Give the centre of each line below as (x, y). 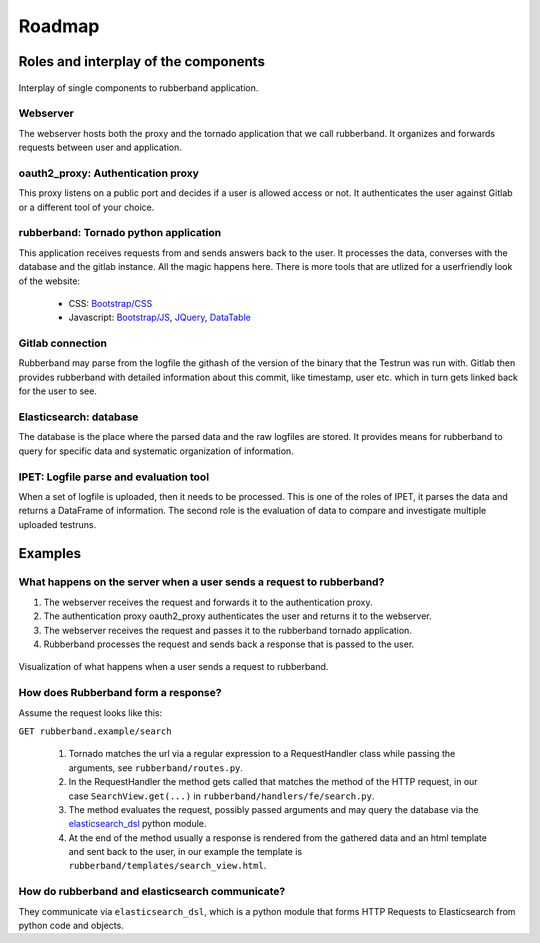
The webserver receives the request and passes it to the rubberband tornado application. (227, 630)
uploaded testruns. (57, 524)
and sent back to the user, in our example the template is (185, 852)
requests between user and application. (100, 147)
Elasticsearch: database (78, 417)
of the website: (49, 281)
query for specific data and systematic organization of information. (156, 451)
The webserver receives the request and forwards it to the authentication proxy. (208, 602)
